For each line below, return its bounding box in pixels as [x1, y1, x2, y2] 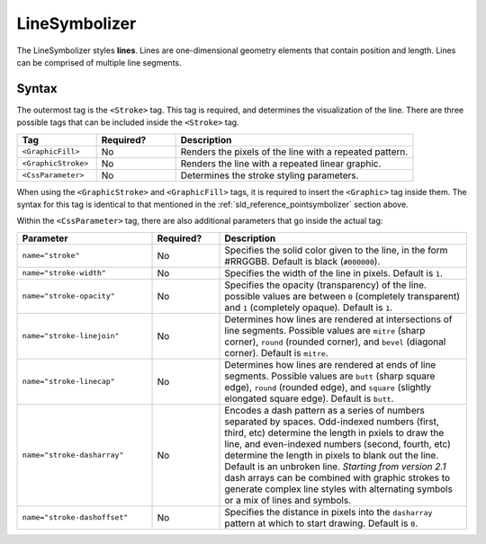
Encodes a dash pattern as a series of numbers [224, 404, 425, 416]
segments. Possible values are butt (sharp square [224, 370, 436, 382]
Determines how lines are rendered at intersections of [224, 313, 453, 326]
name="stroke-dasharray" [22, 450, 124, 460]
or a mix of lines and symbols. [224, 494, 351, 506]
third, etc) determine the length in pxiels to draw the [224, 426, 445, 439]
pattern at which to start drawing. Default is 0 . [224, 517, 418, 530]
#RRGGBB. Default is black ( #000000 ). [224, 254, 381, 267]
